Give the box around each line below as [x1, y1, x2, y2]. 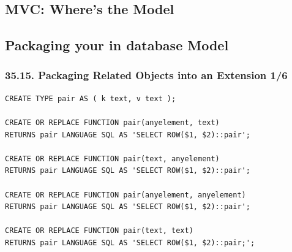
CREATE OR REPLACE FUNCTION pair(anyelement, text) [5, 118, 220, 127]
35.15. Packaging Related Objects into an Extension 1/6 [5, 67, 288, 83]
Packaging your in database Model [5, 36, 229, 55]
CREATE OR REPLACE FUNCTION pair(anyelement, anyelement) [5, 190, 246, 199]
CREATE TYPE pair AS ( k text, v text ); [5, 94, 176, 103]
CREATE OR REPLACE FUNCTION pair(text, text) [5, 226, 193, 235]
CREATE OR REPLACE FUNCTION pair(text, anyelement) [5, 154, 220, 163]
